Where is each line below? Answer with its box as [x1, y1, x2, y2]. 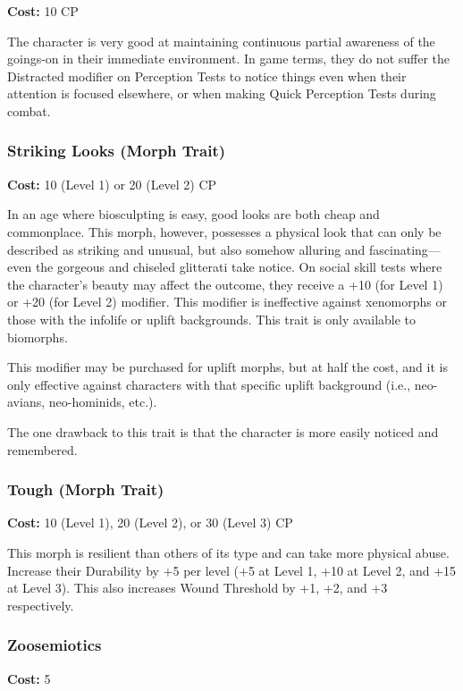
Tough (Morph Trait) [7, 478, 164, 501]
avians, [7, 392, 46, 411]
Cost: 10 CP [7, 2, 79, 20]
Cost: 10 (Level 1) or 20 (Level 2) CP [7, 174, 217, 193]
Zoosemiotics [7, 634, 102, 656]
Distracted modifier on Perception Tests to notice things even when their [7, 66, 407, 85]
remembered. [7, 440, 78, 459]
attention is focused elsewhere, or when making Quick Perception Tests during [7, 84, 436, 103]
